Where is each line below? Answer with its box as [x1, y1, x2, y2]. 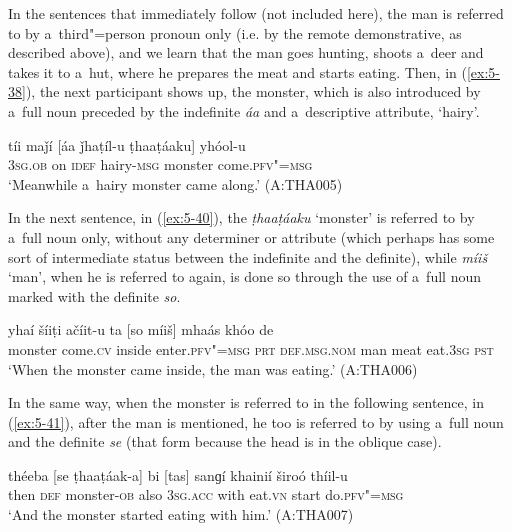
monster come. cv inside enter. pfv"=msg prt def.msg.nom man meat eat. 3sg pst [8, 338, 494, 359]
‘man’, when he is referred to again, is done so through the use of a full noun [8, 266, 481, 287]
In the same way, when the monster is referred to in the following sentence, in [8, 392, 485, 413]
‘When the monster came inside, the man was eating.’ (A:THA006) [8, 358, 418, 379]
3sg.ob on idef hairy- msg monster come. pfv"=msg [8, 154, 313, 175]
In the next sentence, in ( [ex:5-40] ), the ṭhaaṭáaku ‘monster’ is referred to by [8, 207, 475, 228]
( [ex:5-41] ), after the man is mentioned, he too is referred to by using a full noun [8, 411, 504, 432]
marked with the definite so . [8, 285, 181, 306]
